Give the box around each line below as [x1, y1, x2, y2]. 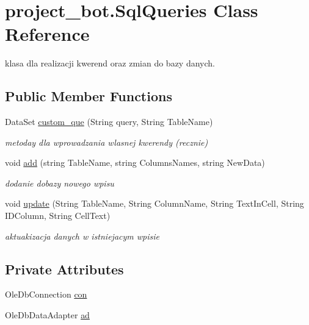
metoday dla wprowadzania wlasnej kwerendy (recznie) [5, 135, 208, 148]
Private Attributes [5, 259, 124, 278]
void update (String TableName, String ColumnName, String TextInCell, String [5, 197, 304, 210]
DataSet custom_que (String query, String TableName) [5, 115, 213, 128]
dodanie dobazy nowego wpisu [5, 176, 114, 189]
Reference [5, 21, 90, 46]
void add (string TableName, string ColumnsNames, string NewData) [5, 156, 265, 169]
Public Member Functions [5, 87, 172, 105]
